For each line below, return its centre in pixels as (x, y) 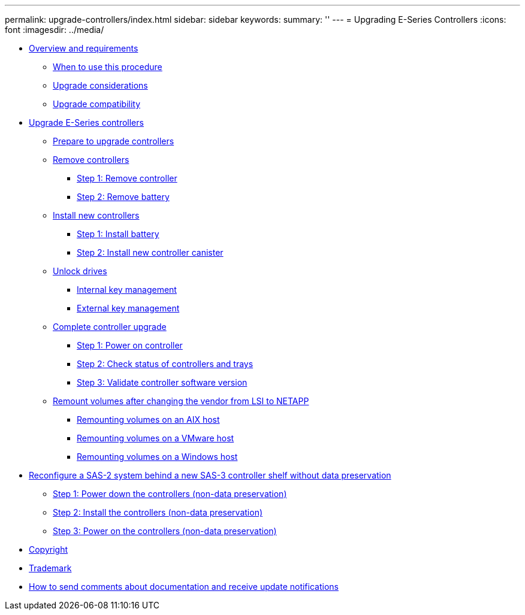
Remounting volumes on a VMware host (156, 438)
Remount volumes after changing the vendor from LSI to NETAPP (181, 401)
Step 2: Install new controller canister (150, 252)
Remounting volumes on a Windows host (157, 457)
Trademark (50, 568)
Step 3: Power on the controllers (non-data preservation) (165, 531)
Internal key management (127, 290)
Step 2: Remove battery (123, 197)
